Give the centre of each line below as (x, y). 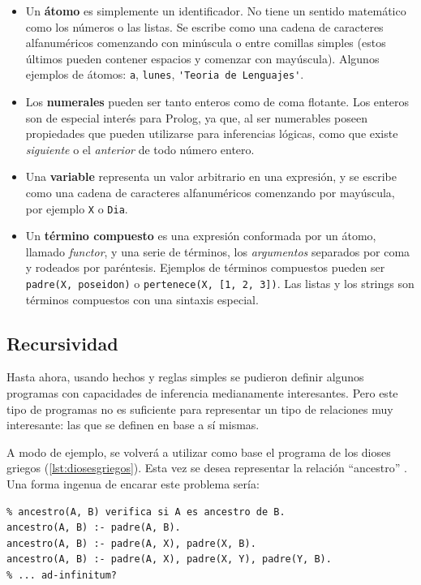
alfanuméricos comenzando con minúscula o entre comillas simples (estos (206, 43)
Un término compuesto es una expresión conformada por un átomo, (201, 236)
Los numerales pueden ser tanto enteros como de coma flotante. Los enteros (217, 102)
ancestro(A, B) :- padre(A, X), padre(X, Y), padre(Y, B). (169, 559)
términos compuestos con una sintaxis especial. (142, 299)
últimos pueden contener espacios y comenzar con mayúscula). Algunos (202, 58)
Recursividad (62, 343)
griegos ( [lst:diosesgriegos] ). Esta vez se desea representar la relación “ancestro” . (207, 468)
